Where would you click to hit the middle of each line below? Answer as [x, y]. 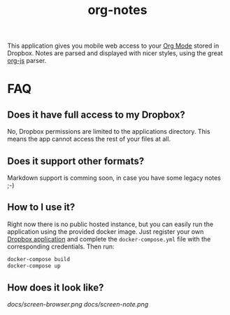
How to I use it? [41, 208]
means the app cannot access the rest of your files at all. [89, 139]
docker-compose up [34, 266]
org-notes [117, 10]
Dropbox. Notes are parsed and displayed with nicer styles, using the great [115, 53]
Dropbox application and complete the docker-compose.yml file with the [109, 239]
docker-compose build [39, 259]
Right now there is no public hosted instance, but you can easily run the [110, 224]
